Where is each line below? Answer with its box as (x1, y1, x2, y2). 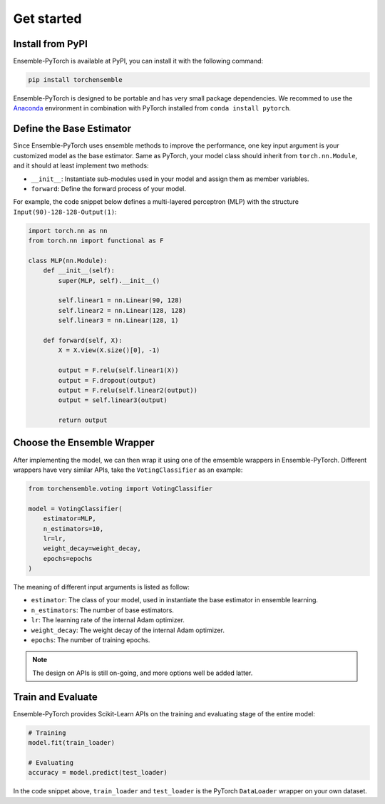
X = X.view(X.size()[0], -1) (58, 346, 160, 354)
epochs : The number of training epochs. (31, 636, 150, 644)
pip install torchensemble (28, 76, 123, 84)
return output (58, 416, 108, 424)
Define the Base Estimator (13, 123, 132, 135)
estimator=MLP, (43, 515, 96, 523)
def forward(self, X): (43, 336, 123, 344)
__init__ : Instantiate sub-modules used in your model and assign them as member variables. (31, 175, 309, 183)
